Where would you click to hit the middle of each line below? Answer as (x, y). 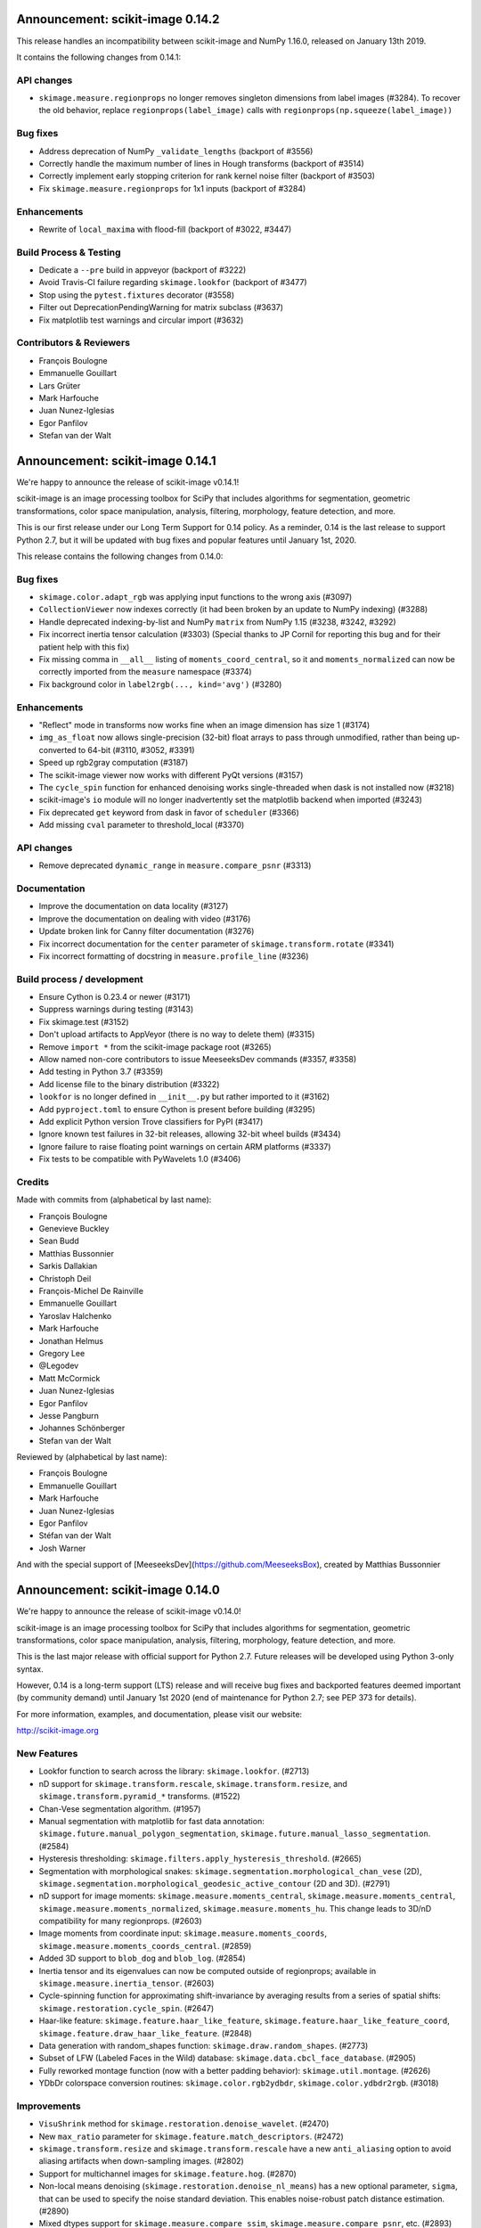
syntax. (30, 1669)
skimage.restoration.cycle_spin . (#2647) (126, 2008)
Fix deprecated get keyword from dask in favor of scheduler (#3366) (169, 812)
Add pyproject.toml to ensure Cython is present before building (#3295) (177, 1109)
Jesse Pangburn (69, 1415)
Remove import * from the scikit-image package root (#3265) (155, 1046)
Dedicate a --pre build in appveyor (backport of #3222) (143, 270)
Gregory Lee (62, 1353)
